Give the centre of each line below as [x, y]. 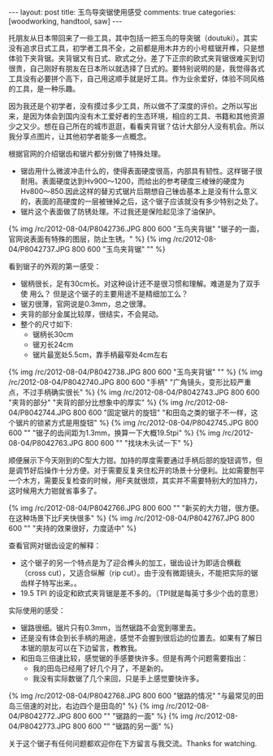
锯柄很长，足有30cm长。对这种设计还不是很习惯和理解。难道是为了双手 [140, 283]
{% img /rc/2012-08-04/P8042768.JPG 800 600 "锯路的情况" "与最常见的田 [136, 696]
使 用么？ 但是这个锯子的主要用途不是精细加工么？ [104, 294]
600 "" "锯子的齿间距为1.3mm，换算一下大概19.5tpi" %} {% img [115, 433]
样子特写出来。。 [54, 583]
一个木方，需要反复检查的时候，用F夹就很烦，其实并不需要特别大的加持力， [135, 480]
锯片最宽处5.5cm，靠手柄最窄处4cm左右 [100, 354]
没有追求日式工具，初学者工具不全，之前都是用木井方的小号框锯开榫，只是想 [136, 48]
